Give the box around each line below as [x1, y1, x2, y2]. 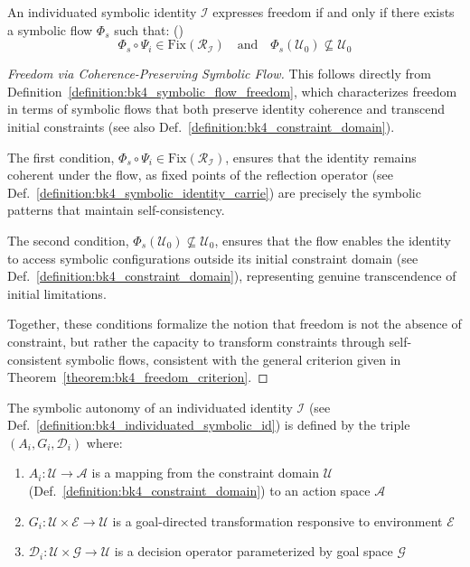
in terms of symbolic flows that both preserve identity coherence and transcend [7, 99, 445, 118]
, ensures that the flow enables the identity [214, 230, 451, 249]
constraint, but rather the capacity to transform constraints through [7, 331, 385, 350]
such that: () [114, 20, 183, 39]
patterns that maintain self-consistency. [7, 200, 225, 219]
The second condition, [7, 230, 129, 249]
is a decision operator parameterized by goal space [114, 542, 393, 561]
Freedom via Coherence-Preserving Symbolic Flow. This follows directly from [7, 64, 431, 83]
